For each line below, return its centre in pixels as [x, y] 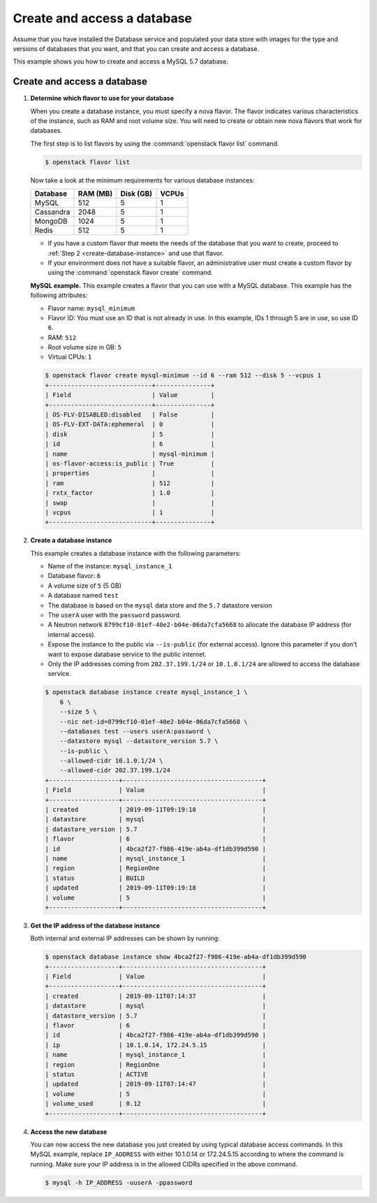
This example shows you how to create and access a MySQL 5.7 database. [120, 62]
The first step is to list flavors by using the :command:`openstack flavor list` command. [155, 143]
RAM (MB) [95, 194]
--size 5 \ [78, 712]
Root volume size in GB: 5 [85, 347]
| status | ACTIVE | [156, 1074]
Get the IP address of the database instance [95, 925]
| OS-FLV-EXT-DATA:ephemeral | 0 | [130, 424]
